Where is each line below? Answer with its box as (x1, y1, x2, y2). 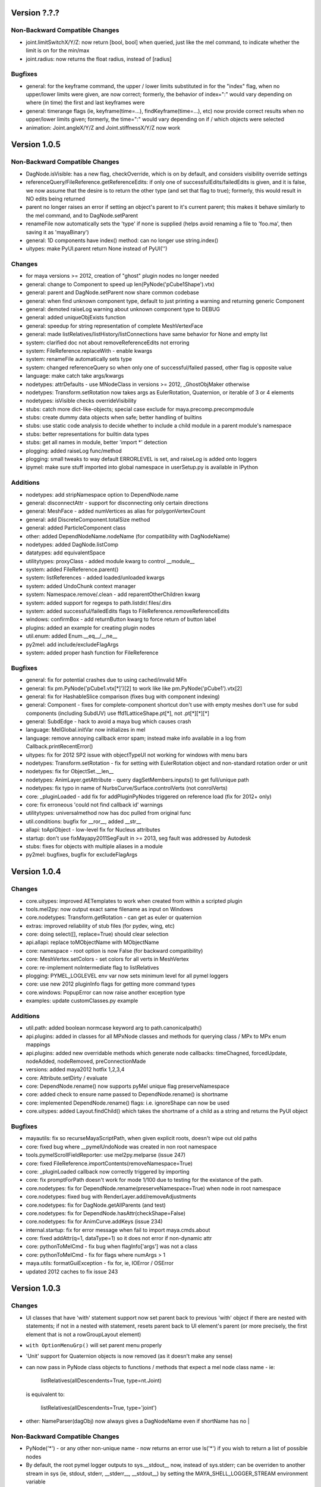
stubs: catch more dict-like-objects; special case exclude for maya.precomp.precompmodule (26, 405, 254, 413)
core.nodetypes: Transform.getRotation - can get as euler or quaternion (26, 914, 202, 921)
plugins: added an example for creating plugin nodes (26, 624, 155, 631)
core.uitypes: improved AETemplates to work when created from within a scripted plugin (26, 897, 243, 904)
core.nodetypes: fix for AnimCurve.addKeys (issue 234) (26, 1218, 163, 1225)
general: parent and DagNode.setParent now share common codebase (26, 289, 199, 296)
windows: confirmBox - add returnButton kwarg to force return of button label (26, 616, 216, 623)
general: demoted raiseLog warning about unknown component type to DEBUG (26, 306, 220, 313)
